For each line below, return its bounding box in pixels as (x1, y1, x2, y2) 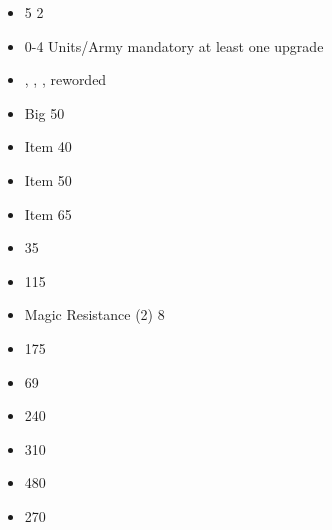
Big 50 (24, 102, 65, 123)
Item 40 (24, 136, 72, 157)
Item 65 (24, 203, 72, 224)
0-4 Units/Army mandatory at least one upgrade (24, 35, 324, 56)
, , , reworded (24, 69, 107, 90)
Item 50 (24, 169, 72, 190)
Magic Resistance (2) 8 (24, 304, 165, 325)
